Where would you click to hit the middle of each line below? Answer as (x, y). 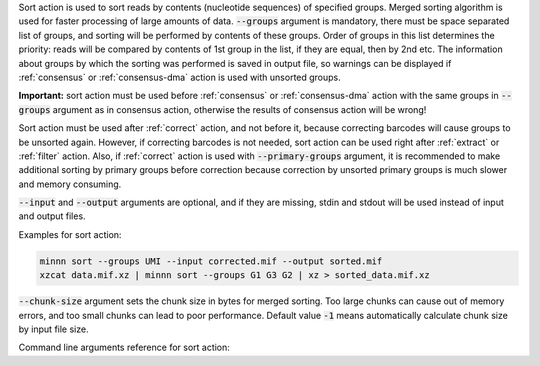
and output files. (52, 216)
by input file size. (53, 329)
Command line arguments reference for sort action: (124, 347)
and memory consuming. (70, 184)
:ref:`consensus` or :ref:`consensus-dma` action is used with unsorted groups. (180, 77)
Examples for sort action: (70, 234)
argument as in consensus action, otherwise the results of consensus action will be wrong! (239, 109)
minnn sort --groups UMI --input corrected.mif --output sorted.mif (211, 261)
